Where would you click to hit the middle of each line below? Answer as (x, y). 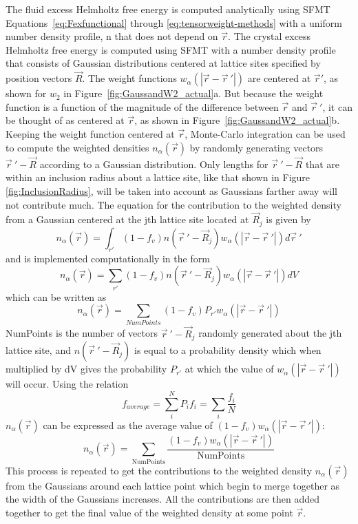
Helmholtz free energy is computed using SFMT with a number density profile (171, 49)
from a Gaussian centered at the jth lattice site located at (127, 219)
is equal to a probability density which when (228, 350)
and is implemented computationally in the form (108, 258)
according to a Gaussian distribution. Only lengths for (154, 164)
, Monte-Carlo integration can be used (265, 133)
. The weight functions (129, 78)
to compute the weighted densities (77, 147)
